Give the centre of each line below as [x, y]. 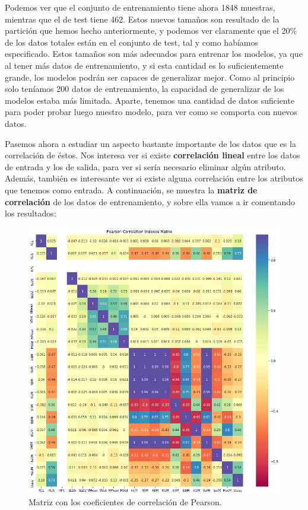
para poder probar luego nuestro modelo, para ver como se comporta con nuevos [151, 112]
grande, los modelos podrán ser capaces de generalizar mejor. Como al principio [150, 77]
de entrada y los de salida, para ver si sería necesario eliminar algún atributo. [145, 166]
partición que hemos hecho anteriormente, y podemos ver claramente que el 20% [151, 31]
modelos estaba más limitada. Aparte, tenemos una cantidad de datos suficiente [150, 100]
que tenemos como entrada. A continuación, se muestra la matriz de [131, 189]
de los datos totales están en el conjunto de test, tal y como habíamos [132, 42]
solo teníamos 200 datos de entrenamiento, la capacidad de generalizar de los [145, 89]
